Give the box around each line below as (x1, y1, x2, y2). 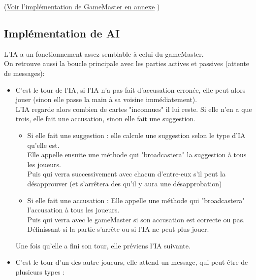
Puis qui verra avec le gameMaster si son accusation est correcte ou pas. (27, 214, 245, 224)
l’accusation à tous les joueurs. (27, 205, 120, 215)
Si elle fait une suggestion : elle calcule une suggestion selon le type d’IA (27, 130, 246, 140)
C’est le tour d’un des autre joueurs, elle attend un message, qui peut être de (15, 257, 248, 267)
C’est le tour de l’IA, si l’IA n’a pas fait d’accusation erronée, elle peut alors (15, 84, 246, 95)
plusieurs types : (15, 267, 65, 277)
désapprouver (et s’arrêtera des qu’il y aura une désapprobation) (27, 178, 222, 188)
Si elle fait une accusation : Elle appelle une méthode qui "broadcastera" (27, 195, 245, 205)
